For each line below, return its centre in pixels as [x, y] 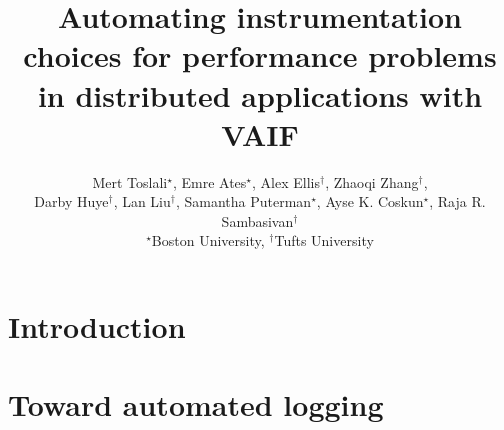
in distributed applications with [260, 94]
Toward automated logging [196, 404]
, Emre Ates [209, 181]
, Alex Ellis [286, 181]
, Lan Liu [142, 201]
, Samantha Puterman [243, 201]
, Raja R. [457, 201]
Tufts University [324, 240]
